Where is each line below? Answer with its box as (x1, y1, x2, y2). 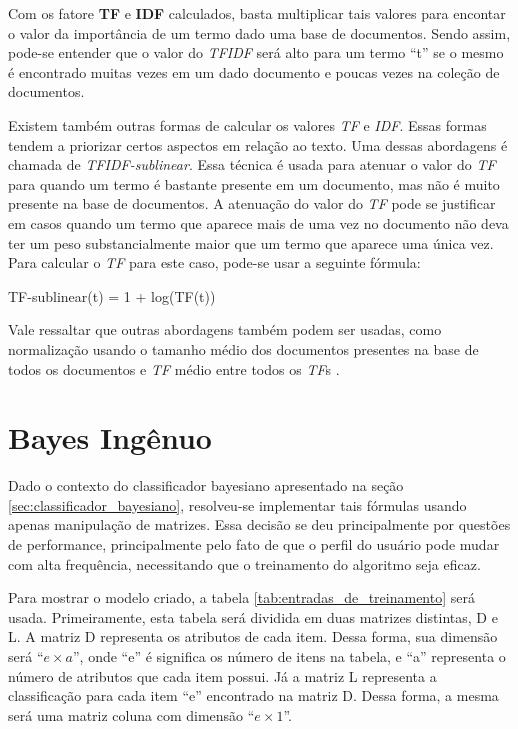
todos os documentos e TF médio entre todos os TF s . (8, 358, 340, 379)
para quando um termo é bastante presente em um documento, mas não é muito (8, 173, 500, 194)
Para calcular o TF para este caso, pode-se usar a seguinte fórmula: (8, 252, 421, 273)
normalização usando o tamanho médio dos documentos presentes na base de (8, 338, 479, 359)
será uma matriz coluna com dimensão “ (8, 704, 255, 725)
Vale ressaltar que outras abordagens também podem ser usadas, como (8, 319, 442, 340)
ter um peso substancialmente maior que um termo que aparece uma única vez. (8, 232, 494, 253)
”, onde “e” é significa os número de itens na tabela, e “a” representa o (73, 645, 506, 666)
